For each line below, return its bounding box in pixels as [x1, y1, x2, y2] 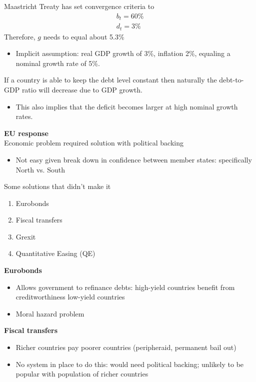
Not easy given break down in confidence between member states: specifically [15, 154, 252, 164]
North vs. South [15, 164, 65, 174]
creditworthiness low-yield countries [15, 291, 125, 302]
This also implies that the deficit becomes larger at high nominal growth [15, 101, 238, 111]
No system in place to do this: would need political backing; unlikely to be [15, 358, 244, 369]
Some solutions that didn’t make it [4, 181, 111, 191]
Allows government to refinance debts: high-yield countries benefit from [15, 281, 235, 292]
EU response [4, 127, 48, 138]
